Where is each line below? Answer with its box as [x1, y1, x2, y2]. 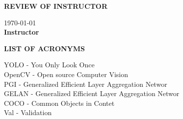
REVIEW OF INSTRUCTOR [4, 1, 108, 11]
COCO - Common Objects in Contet [4, 98, 115, 108]
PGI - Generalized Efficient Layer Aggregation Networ [4, 79, 167, 89]
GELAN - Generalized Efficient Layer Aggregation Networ [4, 88, 180, 99]
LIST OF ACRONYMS [4, 43, 85, 53]
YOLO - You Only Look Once [4, 59, 95, 70]
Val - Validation [4, 107, 52, 118]
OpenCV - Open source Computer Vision [4, 69, 129, 79]
